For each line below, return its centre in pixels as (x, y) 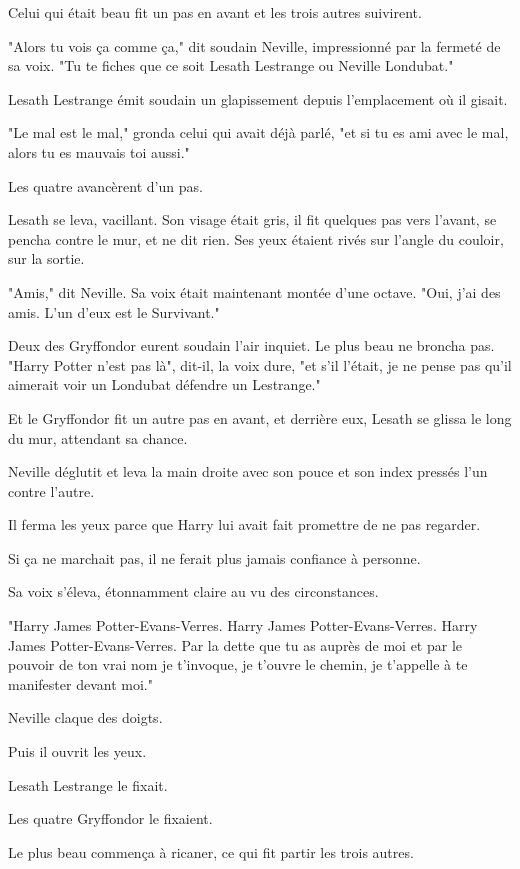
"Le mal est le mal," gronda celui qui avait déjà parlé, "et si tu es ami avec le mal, (258, 132)
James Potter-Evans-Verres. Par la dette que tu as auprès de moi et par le (235, 644)
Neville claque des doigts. (85, 717)
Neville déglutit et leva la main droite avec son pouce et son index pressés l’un (248, 471)
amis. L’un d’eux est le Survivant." (114, 311)
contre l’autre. (51, 490)
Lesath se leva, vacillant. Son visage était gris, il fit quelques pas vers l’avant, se (252, 219)
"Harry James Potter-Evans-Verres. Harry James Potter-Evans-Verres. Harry (243, 625)
